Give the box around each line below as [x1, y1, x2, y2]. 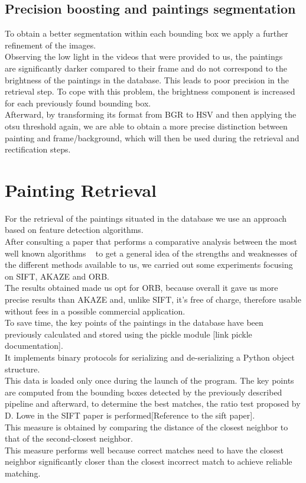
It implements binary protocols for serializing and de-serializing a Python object [5, 351, 295, 363]
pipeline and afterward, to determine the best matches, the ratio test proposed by [5, 397, 301, 410]
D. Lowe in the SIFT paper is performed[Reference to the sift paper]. [5, 409, 255, 421]
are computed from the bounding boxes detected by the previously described [5, 385, 282, 398]
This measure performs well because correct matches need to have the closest [5, 443, 284, 456]
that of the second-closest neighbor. [5, 432, 133, 445]
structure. [5, 362, 40, 375]
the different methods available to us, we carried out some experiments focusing [5, 258, 293, 271]
